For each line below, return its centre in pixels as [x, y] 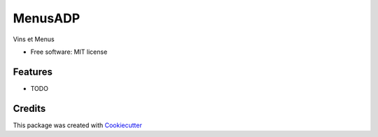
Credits [29, 108]
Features [33, 72]
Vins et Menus [34, 39]
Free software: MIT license [69, 52]
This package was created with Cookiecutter [78, 125]
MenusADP [47, 18]
